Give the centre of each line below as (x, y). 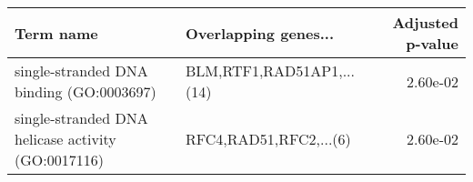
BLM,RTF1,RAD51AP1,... (270, 71)
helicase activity (65, 139)
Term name (56, 33)
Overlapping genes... (260, 33)
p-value (432, 43)
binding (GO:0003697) (86, 91)
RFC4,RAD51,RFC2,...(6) (268, 139)
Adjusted (425, 22)
